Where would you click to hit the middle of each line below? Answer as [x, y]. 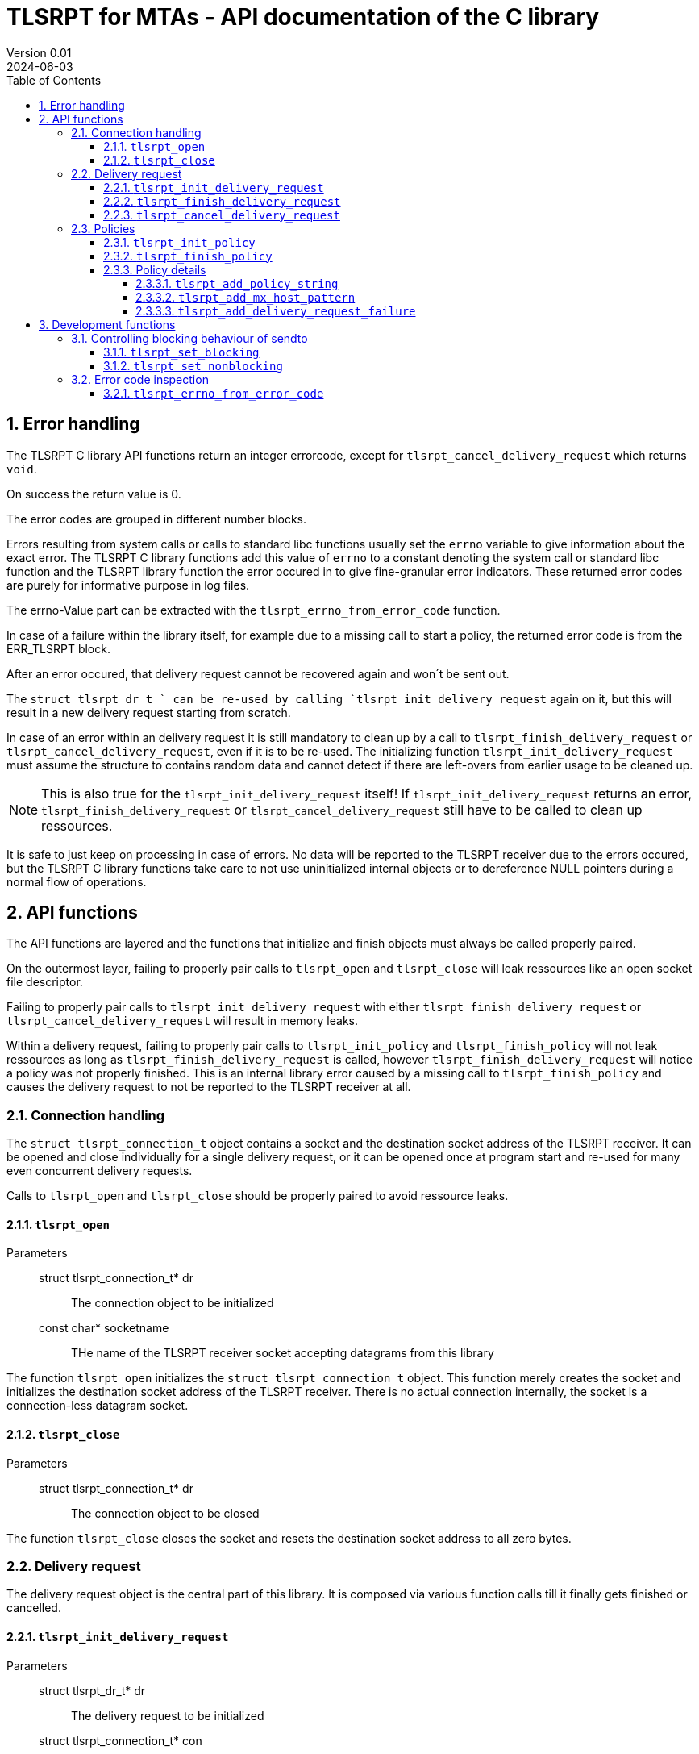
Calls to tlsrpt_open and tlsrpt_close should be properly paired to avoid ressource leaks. [258, 1196]
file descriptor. [45, 982]
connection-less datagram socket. [98, 1406]
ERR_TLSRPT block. [58, 648]
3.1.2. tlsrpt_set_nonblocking [193, 365]
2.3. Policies [103, 228]
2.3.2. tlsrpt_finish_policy [188, 256]
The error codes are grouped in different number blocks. [157, 519]
